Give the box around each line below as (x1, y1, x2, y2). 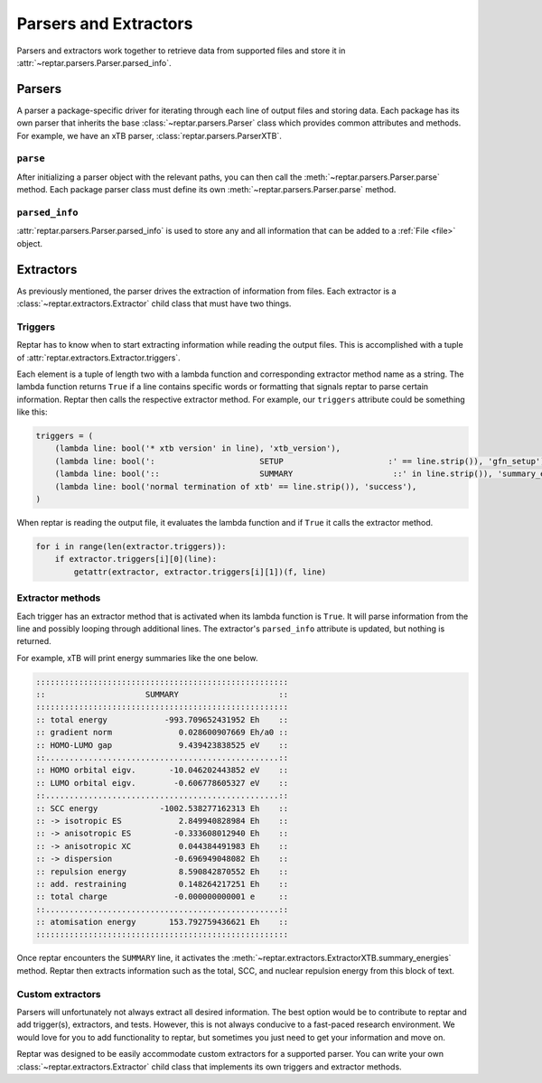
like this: (16, 406, 48, 417)
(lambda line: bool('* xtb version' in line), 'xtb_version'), (54, 443, 341, 453)
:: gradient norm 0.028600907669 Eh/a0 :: (35, 727, 289, 738)
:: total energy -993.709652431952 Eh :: (35, 714, 289, 724)
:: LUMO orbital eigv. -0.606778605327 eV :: (35, 778, 289, 788)
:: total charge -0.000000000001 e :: (35, 892, 289, 902)
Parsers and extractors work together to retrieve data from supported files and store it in (16, 45, 346, 56)
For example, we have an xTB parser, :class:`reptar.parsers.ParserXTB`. (16, 130, 282, 141)
